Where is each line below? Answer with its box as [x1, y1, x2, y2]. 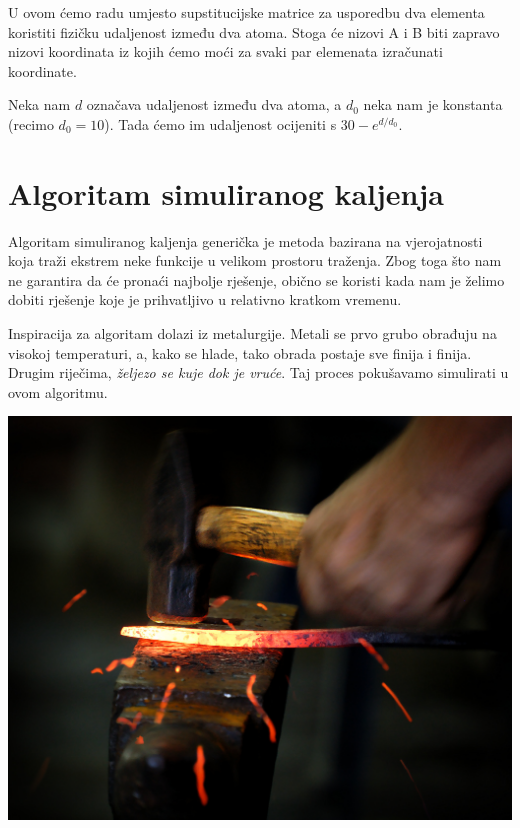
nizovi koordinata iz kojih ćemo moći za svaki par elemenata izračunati [8, 41, 443, 62]
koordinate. [8, 60, 77, 81]
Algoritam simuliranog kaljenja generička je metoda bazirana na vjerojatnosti [8, 230, 483, 251]
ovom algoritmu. [8, 381, 108, 402]
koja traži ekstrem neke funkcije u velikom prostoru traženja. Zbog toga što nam [8, 250, 502, 271]
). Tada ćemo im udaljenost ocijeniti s [104, 113, 337, 134]
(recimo [8, 113, 54, 134]
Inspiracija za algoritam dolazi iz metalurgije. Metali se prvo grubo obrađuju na [8, 323, 497, 344]
